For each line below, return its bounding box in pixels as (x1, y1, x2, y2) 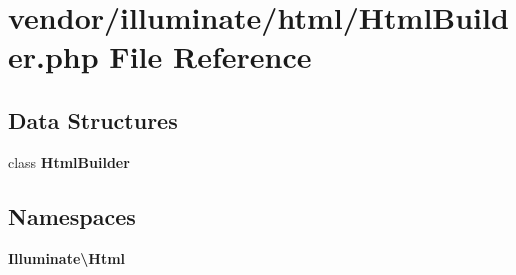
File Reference (109, 36, 312, 77)
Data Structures (8, 104, 178, 135)
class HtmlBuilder (8, 151, 130, 172)
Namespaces (8, 200, 136, 231)
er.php (8, 36, 99, 77)
